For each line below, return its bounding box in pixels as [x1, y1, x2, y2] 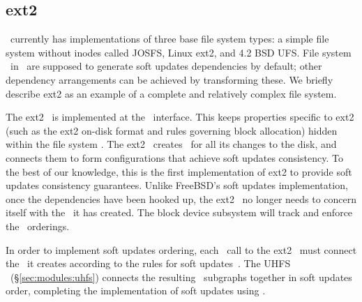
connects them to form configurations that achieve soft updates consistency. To [6, 150, 343, 165]
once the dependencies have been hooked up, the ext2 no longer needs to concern [6, 191, 357, 206]
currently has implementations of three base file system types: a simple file [10, 31, 329, 46]
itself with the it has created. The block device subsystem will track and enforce [6, 205, 353, 220]
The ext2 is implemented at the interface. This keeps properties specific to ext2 [6, 110, 354, 124]
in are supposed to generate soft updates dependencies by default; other [10, 59, 322, 73]
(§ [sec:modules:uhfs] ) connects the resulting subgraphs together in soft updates [10, 269, 352, 284]
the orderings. [6, 218, 70, 233]
